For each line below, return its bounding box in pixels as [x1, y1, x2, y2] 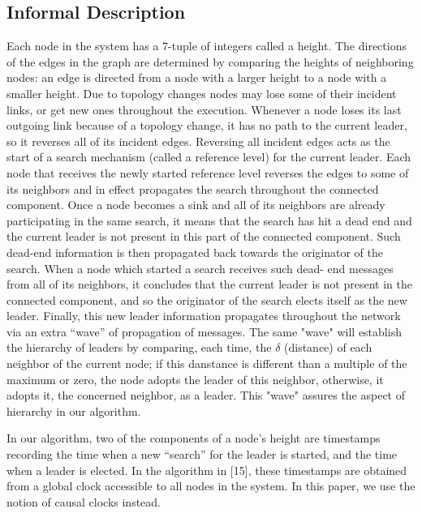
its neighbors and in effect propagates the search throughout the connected [6, 180, 379, 197]
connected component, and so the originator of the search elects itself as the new [6, 291, 407, 308]
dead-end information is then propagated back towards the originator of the [6, 243, 383, 260]
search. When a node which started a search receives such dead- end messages [6, 259, 394, 276]
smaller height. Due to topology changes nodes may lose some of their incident [6, 84, 397, 101]
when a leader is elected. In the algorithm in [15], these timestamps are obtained [6, 461, 407, 478]
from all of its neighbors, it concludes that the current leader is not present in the [6, 276, 412, 293]
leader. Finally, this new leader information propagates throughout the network [6, 307, 401, 324]
